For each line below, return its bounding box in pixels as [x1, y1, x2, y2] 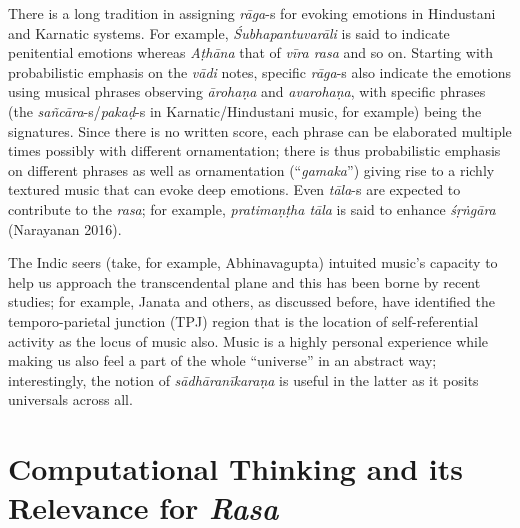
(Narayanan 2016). [8, 218, 122, 239]
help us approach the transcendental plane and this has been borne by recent [8, 271, 481, 292]
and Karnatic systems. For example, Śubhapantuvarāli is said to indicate [8, 22, 450, 43]
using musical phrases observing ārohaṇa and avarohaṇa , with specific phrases [8, 81, 486, 102]
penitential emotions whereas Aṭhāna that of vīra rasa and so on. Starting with [8, 42, 493, 63]
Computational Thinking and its [8, 448, 463, 489]
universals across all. [8, 389, 133, 410]
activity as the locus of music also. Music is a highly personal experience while [8, 330, 489, 351]
